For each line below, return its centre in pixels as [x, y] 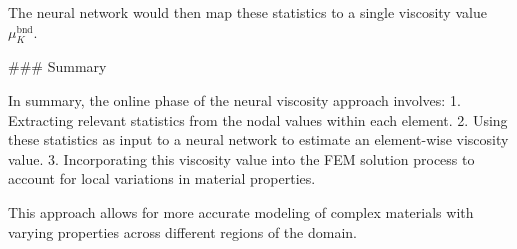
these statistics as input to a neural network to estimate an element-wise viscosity [258, 139]
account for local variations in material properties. [162, 178]
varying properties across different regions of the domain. [182, 231]
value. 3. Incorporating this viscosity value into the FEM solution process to [241, 158]
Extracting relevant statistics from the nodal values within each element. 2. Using [258, 119]
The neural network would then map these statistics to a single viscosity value [247, 12]
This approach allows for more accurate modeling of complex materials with [241, 211]
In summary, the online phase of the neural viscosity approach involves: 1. [234, 99]
